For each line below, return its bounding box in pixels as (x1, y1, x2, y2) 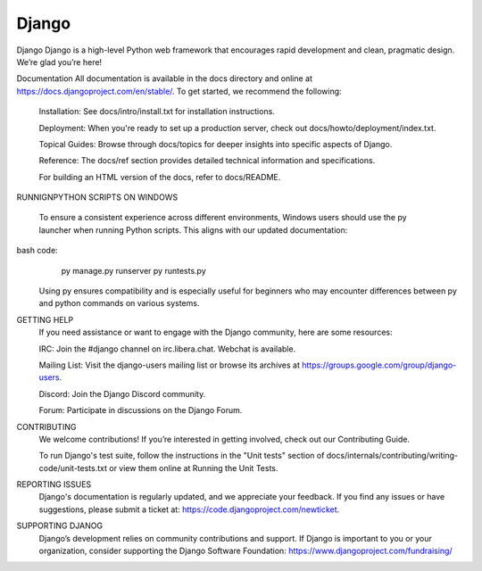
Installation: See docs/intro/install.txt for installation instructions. (38, 106, 276, 117)
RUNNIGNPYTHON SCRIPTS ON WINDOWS (16, 192, 179, 203)
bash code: (16, 245, 58, 256)
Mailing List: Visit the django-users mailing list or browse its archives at (38, 360, 301, 370)
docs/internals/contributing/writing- (326, 451, 459, 461)
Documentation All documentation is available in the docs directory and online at (16, 73, 312, 84)
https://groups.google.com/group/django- (302, 360, 457, 370)
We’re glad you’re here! (16, 56, 103, 67)
